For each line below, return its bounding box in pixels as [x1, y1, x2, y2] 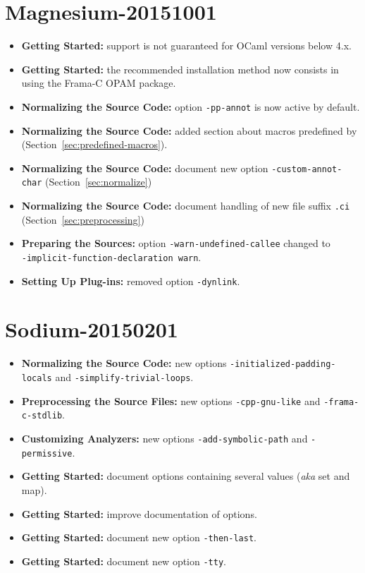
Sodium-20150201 [5, 315, 178, 344]
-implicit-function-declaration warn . [21, 249, 202, 264]
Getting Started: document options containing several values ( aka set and [21, 469, 350, 483]
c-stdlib [21, 411, 63, 421]
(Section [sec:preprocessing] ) [21, 212, 144, 227]
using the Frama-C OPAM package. [21, 76, 176, 90]
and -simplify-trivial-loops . [55, 370, 194, 385]
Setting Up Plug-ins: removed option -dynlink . [21, 273, 240, 288]
